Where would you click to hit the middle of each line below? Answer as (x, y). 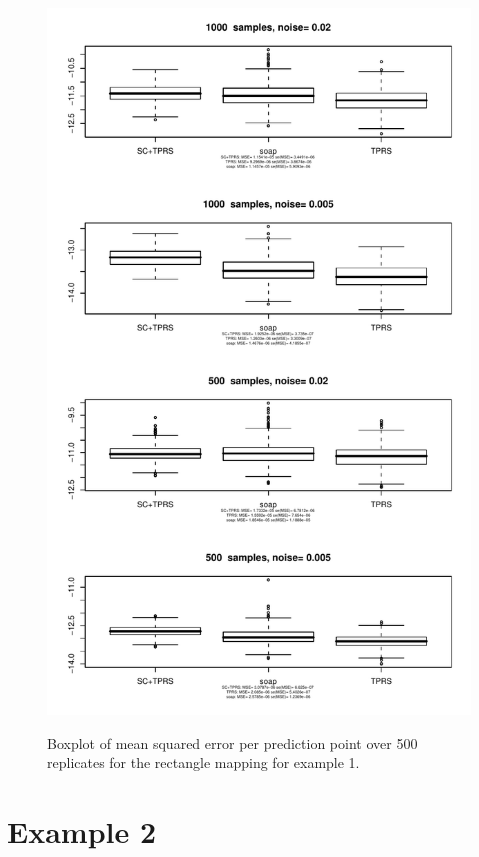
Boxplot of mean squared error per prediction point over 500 (232, 742)
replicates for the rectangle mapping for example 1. (203, 762)
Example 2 (82, 831)
